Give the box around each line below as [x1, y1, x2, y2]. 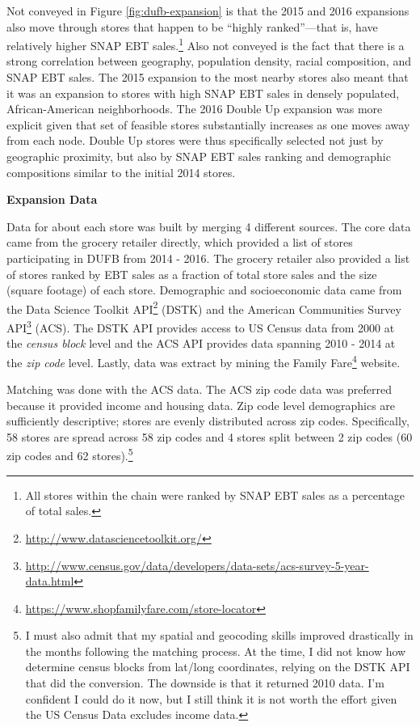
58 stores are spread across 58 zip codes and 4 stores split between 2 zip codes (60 [6, 428, 413, 445]
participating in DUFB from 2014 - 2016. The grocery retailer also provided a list [6, 249, 410, 266]
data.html [25, 573, 74, 590]
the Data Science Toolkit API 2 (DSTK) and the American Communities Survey [6, 298, 401, 317]
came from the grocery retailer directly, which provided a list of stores [6, 234, 353, 251]
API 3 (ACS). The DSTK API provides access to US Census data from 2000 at [6, 317, 395, 336]
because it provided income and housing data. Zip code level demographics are [6, 396, 396, 413]
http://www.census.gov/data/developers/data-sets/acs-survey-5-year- [25, 556, 369, 573]
